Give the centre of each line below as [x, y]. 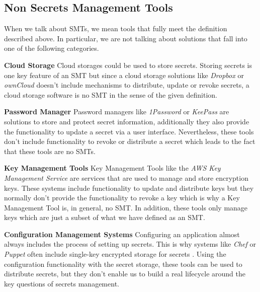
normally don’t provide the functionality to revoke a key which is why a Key [122, 198]
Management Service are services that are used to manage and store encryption [126, 177]
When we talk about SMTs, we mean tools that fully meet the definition [116, 28]
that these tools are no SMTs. [50, 151]
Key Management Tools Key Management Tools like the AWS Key [112, 168]
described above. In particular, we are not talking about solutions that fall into [126, 38]
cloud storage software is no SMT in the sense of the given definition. [111, 94]
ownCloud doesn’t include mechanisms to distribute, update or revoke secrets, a [127, 85]
